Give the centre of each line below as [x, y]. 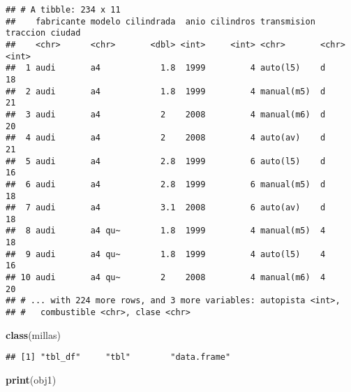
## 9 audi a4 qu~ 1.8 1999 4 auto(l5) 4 [166, 254]
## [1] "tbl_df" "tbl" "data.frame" [118, 357]
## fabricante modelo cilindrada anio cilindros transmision [160, 21]
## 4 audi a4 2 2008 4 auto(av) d [166, 138]
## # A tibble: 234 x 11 [63, 10]
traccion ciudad [43, 33]
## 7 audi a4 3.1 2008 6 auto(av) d [166, 208]
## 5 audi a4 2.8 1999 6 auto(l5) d [166, 161]
